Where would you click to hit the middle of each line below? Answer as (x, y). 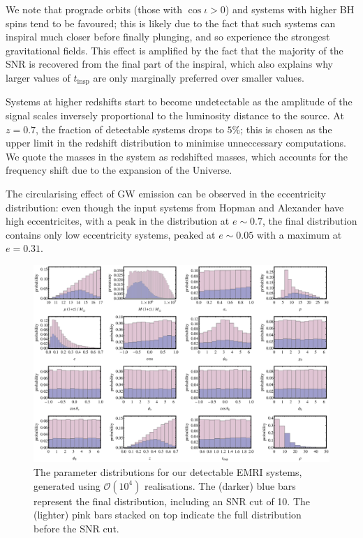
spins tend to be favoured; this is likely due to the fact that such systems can (171, 23)
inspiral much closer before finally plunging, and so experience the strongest (168, 37)
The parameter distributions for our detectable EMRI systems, (168, 471)
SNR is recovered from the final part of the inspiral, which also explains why (169, 64)
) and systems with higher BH (290, 9)
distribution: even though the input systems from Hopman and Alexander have (175, 207)
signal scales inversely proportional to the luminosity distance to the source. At (175, 115)
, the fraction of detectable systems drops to (130, 129)
